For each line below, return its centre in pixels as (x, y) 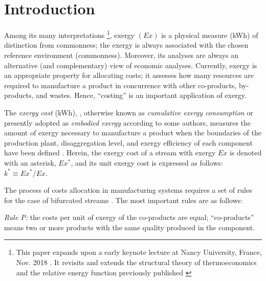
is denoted (246, 153)
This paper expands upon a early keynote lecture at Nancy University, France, (139, 252)
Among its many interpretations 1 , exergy (70, 34)
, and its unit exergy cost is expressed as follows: (147, 162)
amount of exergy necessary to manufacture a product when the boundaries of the (133, 133)
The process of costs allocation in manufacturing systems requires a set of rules (128, 190)
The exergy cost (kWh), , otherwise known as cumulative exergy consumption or (129, 112)
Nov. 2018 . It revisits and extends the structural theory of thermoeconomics (136, 262)
